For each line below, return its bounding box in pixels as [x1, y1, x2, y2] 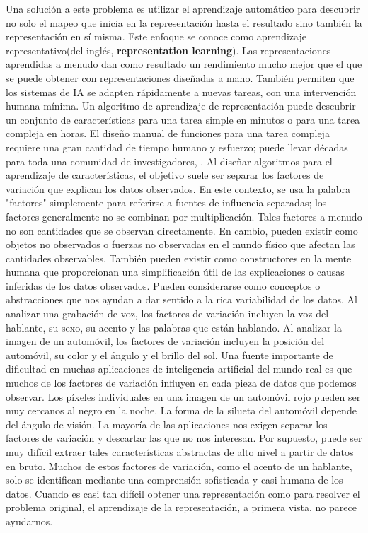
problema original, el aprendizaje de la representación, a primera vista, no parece [6, 500, 357, 515]
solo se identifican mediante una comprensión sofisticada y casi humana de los [6, 472, 343, 487]
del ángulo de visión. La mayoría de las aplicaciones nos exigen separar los [6, 416, 328, 431]
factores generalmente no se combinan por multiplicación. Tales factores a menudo [6, 209, 362, 223]
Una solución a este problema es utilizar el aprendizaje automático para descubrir [6, 1, 360, 16]
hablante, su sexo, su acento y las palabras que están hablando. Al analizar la [6, 320, 342, 334]
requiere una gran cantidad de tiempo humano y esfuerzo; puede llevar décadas [6, 139, 348, 154]
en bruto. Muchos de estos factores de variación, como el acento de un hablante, [6, 458, 352, 473]
